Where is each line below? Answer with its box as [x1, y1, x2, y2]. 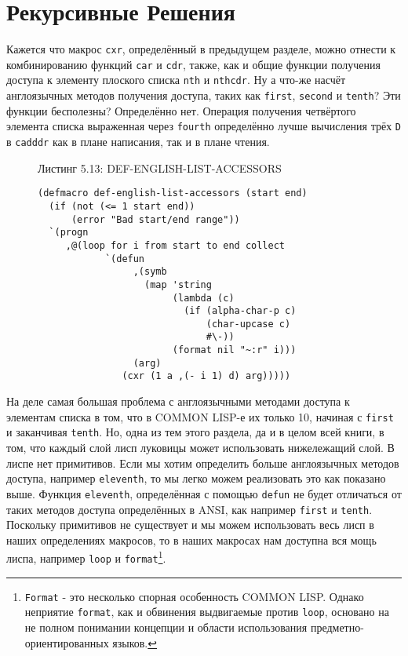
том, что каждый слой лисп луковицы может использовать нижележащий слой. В [6, 439, 395, 455]
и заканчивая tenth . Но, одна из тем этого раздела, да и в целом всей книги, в [6, 424, 384, 440]
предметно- [310, 618, 364, 635]
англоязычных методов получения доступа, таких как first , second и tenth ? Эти [6, 87, 401, 104]
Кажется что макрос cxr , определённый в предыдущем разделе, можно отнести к [6, 41, 396, 57]
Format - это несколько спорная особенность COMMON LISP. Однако [24, 588, 364, 604]
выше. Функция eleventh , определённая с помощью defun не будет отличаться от [6, 485, 402, 501]
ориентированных [24, 634, 109, 651]
